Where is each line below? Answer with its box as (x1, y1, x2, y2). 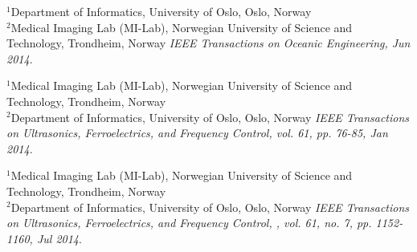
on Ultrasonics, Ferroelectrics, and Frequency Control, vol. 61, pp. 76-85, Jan (6, 124, 388, 141)
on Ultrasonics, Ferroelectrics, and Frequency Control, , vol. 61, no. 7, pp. (6, 214, 372, 231)
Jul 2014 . (36, 230, 82, 246)
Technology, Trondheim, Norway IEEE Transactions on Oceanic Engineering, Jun (6, 35, 411, 51)
